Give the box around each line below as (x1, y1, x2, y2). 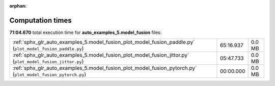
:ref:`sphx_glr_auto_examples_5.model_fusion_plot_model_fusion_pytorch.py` (12, 65, 197, 72)
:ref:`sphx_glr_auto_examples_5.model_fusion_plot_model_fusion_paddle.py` (12, 38, 195, 46)
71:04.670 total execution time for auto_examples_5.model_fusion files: (9, 29, 162, 35)
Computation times (9, 16, 72, 25)
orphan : (9, 3, 27, 9)
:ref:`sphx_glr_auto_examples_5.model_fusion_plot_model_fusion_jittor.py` (12, 52, 189, 59)
